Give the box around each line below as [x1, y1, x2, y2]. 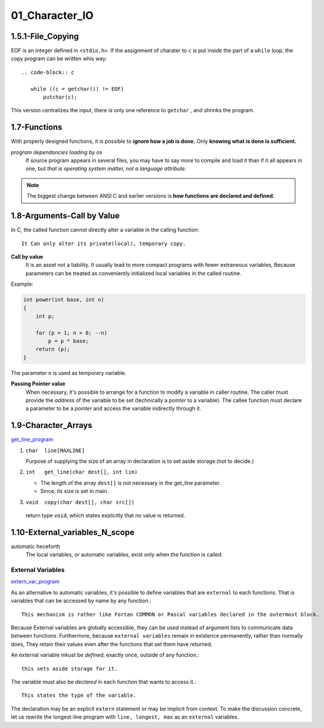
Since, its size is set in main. [40, 488, 109, 495]
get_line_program [11, 436, 54, 443]
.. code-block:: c [21, 68, 75, 76]
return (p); [35, 346, 71, 352]
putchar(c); [43, 94, 78, 100]
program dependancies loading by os [11, 148, 103, 156]
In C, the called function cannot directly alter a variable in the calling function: [11, 226, 200, 233]
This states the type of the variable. [21, 692, 137, 699]
